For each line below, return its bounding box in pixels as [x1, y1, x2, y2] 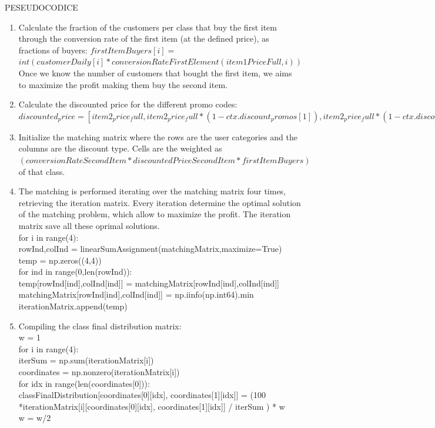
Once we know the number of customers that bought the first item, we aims [18, 66, 292, 79]
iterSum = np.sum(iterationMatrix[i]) [18, 354, 154, 366]
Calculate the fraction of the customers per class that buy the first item [18, 21, 277, 33]
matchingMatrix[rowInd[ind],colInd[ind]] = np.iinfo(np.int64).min [18, 288, 254, 301]
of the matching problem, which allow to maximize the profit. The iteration [18, 208, 291, 220]
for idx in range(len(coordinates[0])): [18, 377, 150, 389]
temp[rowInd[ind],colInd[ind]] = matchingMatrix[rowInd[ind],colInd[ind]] [18, 277, 280, 289]
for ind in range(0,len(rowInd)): [18, 265, 132, 278]
